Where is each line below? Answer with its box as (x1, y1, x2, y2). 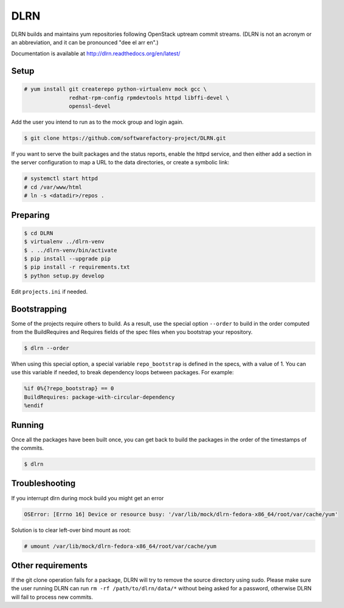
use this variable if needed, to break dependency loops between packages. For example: (11, 369, 234, 376)
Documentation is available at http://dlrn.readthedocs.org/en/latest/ (11, 50, 181, 57)
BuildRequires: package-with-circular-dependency (24, 393, 175, 400)
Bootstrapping (11, 304, 67, 314)
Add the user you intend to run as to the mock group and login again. (11, 119, 184, 126)
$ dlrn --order (24, 344, 69, 352)
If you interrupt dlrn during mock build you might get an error (11, 494, 164, 501)
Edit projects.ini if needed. (11, 288, 88, 295)
